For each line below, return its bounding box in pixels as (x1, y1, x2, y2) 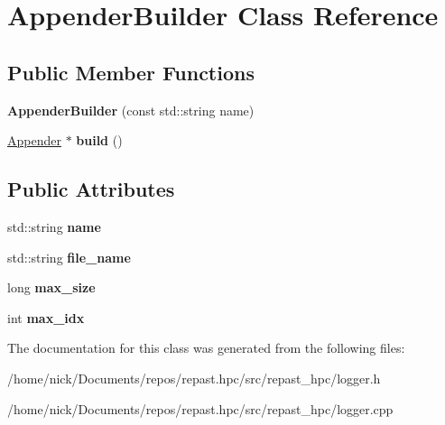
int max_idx (7, 308, 85, 327)
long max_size (7, 278, 96, 297)
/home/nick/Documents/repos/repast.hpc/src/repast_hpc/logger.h (7, 368, 381, 387)
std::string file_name (7, 247, 131, 266)
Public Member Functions (7, 58, 255, 86)
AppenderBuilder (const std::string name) (7, 100, 255, 119)
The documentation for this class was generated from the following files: (7, 338, 405, 357)
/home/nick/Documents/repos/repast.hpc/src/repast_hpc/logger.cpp (7, 399, 394, 418)
